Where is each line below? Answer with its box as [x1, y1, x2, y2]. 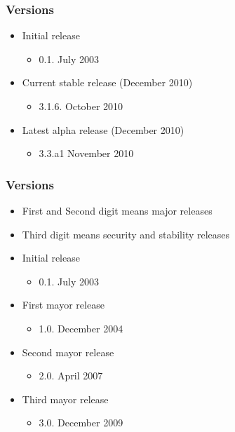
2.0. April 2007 [39, 368, 103, 383]
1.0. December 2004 [39, 320, 123, 335]
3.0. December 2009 [39, 415, 123, 430]
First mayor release [22, 297, 105, 312]
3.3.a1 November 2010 [39, 146, 134, 161]
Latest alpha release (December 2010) [22, 122, 184, 137]
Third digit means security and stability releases [22, 227, 230, 241]
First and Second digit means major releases [22, 203, 213, 217]
